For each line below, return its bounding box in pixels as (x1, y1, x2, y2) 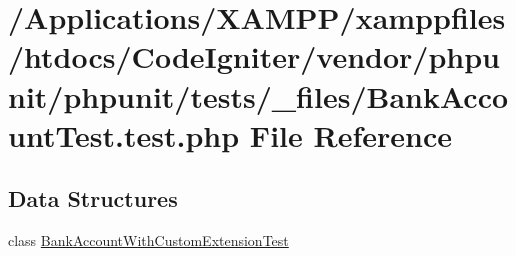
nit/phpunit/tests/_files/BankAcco (8, 75, 509, 116)
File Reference (249, 114, 452, 155)
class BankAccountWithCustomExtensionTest (8, 230, 289, 251)
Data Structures (8, 183, 178, 214)
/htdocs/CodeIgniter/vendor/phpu (8, 36, 500, 77)
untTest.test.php (8, 114, 240, 155)
